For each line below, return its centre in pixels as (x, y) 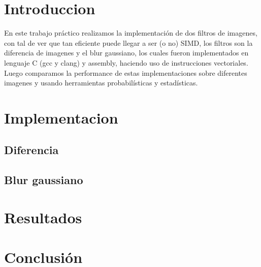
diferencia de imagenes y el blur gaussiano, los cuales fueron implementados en (126, 53)
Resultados (43, 217)
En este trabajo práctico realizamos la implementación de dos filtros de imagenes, (131, 33)
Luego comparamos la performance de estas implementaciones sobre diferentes (126, 72)
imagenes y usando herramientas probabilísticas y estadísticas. (101, 83)
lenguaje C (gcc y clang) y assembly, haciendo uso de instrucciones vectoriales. (126, 62)
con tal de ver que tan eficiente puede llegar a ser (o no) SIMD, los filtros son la (128, 42)
